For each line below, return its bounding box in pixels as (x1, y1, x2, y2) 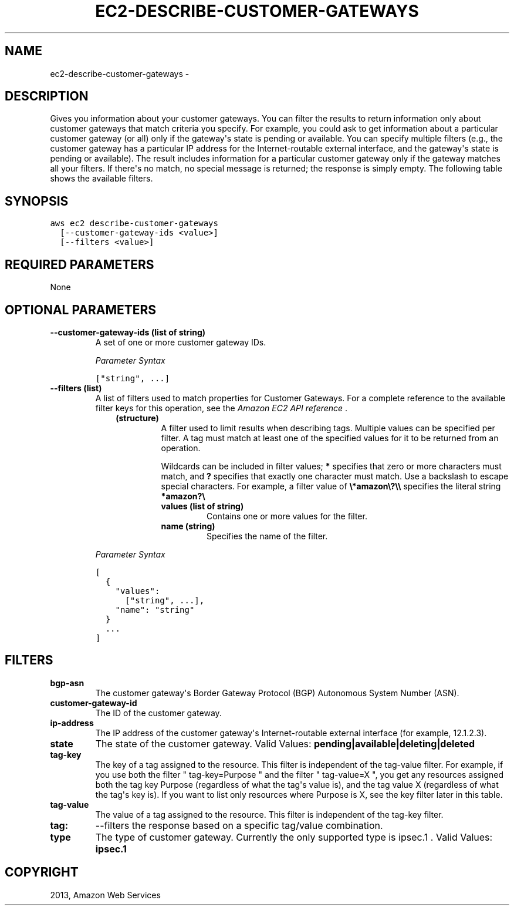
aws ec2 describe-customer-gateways (50, 219, 218, 229)
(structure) (116, 412, 159, 423)
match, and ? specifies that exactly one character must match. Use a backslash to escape (161, 471, 509, 481)
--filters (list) (50, 382, 102, 393)
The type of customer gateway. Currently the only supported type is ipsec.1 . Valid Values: (95, 831, 493, 843)
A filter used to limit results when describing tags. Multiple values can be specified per (161, 422, 495, 433)
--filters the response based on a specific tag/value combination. (95, 819, 383, 831)
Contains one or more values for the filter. (207, 511, 367, 521)
